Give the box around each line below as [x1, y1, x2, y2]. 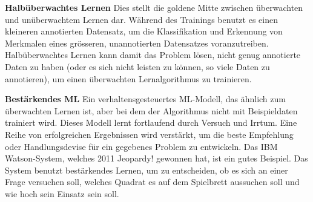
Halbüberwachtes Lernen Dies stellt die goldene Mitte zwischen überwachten [5, 1, 303, 13]
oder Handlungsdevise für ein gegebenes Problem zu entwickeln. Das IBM [5, 140, 278, 152]
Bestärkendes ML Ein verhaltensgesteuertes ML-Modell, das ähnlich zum [5, 93, 286, 105]
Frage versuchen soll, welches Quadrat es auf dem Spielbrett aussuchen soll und [5, 175, 300, 188]
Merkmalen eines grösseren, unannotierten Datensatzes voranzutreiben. [5, 36, 269, 49]
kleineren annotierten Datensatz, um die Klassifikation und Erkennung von [5, 25, 283, 37]
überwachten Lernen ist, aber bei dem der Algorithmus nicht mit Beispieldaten [5, 104, 298, 117]
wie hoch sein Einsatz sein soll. [5, 187, 119, 200]
